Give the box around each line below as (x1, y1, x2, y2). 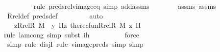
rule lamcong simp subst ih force (4, 29, 140, 39)
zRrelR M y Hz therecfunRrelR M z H (14, 20, 141, 30)
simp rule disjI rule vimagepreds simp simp (7, 39, 144, 49)
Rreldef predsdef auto (7, 10, 103, 20)
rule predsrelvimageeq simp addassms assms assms (33, 1, 216, 11)
